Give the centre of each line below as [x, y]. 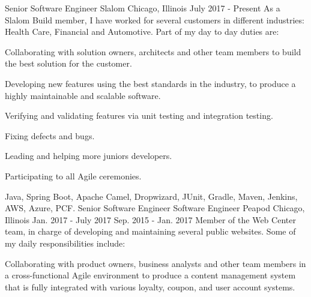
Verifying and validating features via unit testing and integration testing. [139, 115]
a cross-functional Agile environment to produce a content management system [150, 275]
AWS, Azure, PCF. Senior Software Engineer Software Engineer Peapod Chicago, [155, 208]
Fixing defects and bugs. [50, 135]
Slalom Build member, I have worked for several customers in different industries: [155, 19]
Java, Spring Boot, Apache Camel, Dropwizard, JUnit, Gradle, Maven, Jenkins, [151, 196]
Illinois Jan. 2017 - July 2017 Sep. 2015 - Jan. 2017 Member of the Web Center [150, 219]
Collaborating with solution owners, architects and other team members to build [153, 51]
